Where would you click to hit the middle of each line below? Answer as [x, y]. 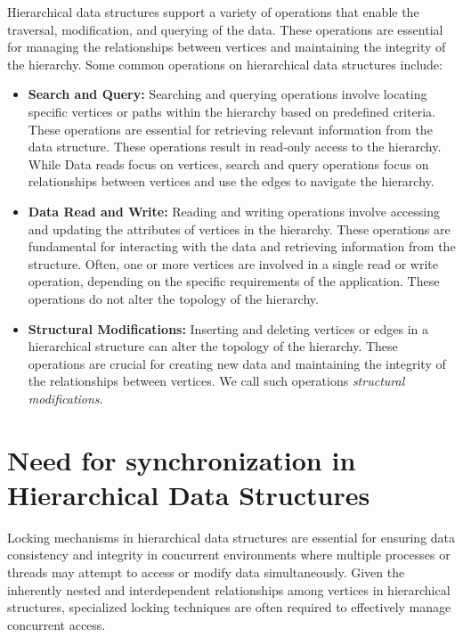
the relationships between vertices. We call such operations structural [216, 381]
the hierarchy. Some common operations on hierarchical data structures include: [225, 64]
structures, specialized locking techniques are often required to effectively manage [229, 607]
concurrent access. [57, 624]
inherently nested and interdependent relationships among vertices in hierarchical [229, 589]
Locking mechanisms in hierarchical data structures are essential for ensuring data [231, 537]
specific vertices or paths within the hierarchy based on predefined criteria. [231, 111]
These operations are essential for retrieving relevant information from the [230, 129]
